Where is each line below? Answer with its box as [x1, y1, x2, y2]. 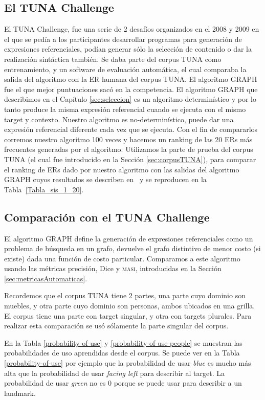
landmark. [4, 387, 36, 398]
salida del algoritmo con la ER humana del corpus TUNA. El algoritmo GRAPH [4, 74, 257, 84]
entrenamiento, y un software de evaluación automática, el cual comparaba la [4, 63, 247, 74]
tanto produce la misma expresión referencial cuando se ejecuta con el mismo [4, 103, 246, 114]
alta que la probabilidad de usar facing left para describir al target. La [4, 367, 225, 378]
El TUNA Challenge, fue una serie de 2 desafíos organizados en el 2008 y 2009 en [4, 24, 259, 34]
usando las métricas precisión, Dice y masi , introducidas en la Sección [4, 263, 222, 274]
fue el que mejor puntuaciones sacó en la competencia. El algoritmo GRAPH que [4, 83, 258, 94]
